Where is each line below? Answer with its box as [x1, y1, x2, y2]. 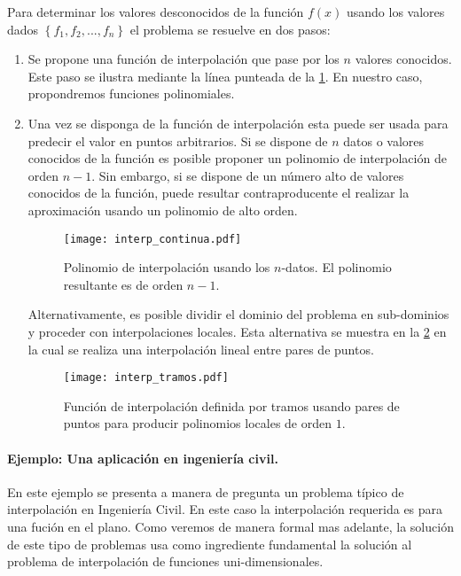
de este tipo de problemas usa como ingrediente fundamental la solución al [7, 534, 412, 553]
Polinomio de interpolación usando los [63, 258, 270, 276]
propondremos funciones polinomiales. [27, 84, 235, 103]
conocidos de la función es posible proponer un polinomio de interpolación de [27, 149, 447, 167]
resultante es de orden [63, 275, 184, 293]
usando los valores [347, 3, 445, 20]
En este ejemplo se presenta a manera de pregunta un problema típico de [7, 482, 404, 501]
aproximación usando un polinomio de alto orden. [27, 200, 298, 219]
